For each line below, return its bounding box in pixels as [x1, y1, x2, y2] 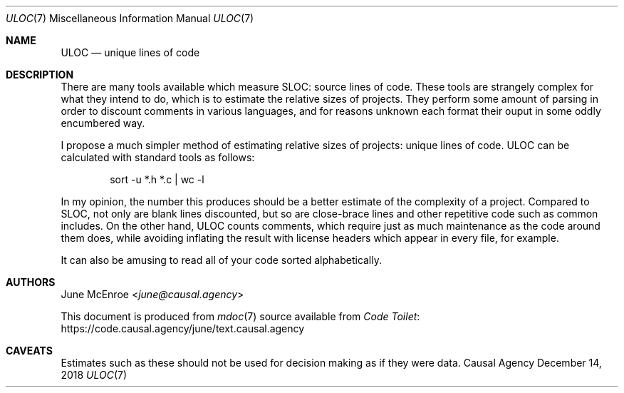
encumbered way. [61, 117, 145, 129]
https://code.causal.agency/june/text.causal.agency [61, 322, 305, 335]
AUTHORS [6, 276, 56, 288]
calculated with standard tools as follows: [61, 151, 255, 163]
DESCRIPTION [6, 68, 74, 81]
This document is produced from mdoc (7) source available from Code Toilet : [61, 310, 420, 322]
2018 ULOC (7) [61, 369, 128, 381]
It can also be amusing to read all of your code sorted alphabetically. [61, 254, 383, 266]
